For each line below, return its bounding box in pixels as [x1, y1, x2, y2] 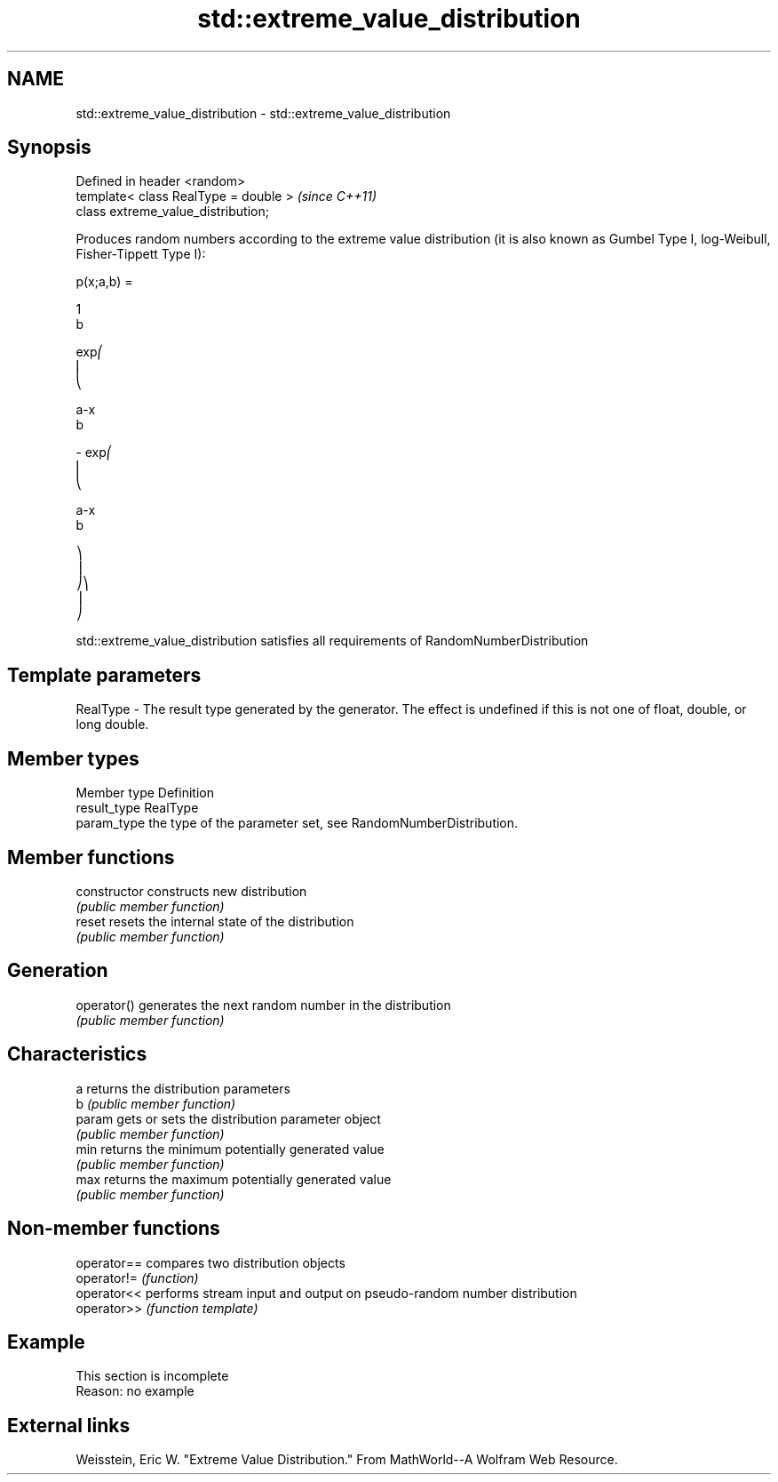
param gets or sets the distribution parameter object [75, 1110, 381, 1126]
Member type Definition [75, 785, 214, 801]
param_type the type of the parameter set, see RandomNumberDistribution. [75, 815, 519, 831]
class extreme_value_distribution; [75, 204, 269, 220]
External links [7, 1414, 131, 1437]
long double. [75, 717, 149, 733]
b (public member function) [75, 1095, 236, 1111]
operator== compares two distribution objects [75, 1254, 345, 1270]
